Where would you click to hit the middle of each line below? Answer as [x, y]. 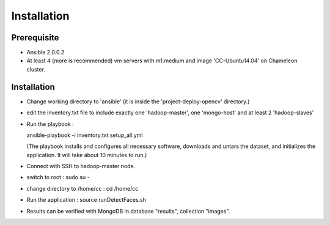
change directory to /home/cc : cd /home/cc [82, 188]
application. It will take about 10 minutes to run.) [87, 155]
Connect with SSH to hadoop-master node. [81, 166]
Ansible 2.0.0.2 [46, 53]
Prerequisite [35, 38]
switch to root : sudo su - [58, 177]
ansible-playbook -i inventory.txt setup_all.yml [85, 135]
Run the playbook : [50, 124]
